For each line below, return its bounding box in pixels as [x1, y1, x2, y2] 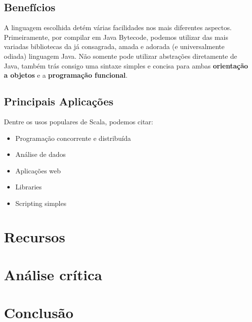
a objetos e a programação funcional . [4, 70, 128, 80]
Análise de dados [15, 149, 66, 159]
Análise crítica [4, 265, 102, 285]
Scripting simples [15, 198, 67, 208]
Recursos [4, 226, 65, 246]
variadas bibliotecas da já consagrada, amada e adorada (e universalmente [4, 41, 225, 51]
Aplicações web [15, 165, 61, 175]
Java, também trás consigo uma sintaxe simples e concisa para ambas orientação [4, 60, 248, 70]
